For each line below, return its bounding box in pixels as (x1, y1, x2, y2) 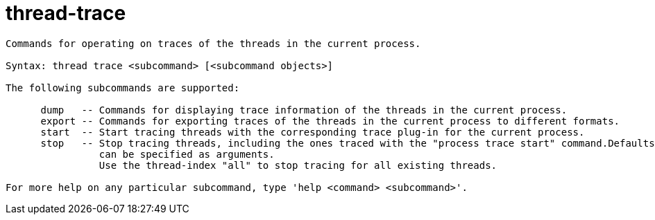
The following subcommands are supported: (6, 82, 240, 93)
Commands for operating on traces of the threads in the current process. (6, 37, 421, 49)
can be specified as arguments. (99, 148, 275, 160)
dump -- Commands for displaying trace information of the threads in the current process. (40, 104, 568, 116)
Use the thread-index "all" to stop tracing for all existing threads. (99, 159, 497, 171)
